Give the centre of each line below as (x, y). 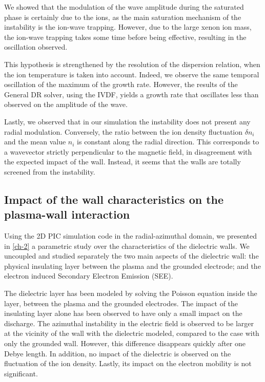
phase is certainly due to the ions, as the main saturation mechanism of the (123, 17)
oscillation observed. (36, 47)
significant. (21, 373)
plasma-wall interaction (67, 214)
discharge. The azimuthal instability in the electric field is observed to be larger (129, 323)
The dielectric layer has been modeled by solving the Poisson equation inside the (131, 293)
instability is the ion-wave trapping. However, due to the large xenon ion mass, (128, 27)
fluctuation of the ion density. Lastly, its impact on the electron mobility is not (128, 363)
